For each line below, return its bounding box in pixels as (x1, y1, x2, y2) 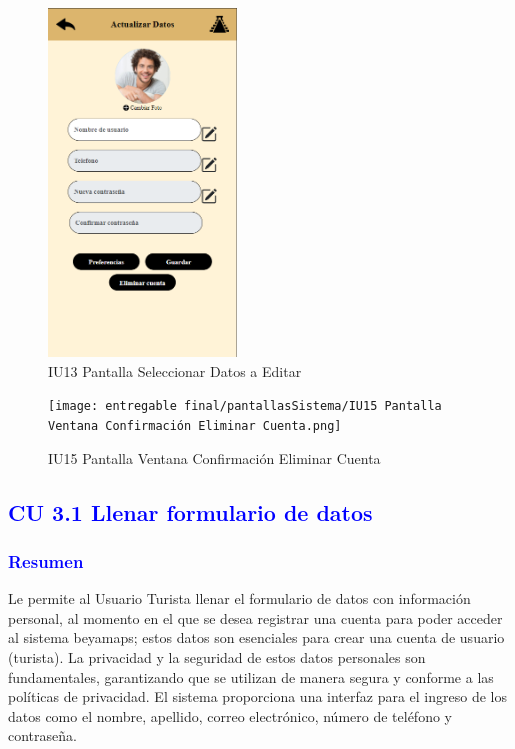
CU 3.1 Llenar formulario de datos (8, 496, 373, 527)
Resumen (8, 548, 84, 573)
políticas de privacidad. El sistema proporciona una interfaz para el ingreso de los (8, 686, 507, 707)
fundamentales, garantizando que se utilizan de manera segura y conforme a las (8, 666, 494, 687)
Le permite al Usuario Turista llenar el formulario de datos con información (8, 588, 471, 609)
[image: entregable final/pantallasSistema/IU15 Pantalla (48, 399, 442, 414)
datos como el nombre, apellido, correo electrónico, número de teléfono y (8, 705, 452, 726)
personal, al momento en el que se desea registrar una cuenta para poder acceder (8, 607, 503, 628)
